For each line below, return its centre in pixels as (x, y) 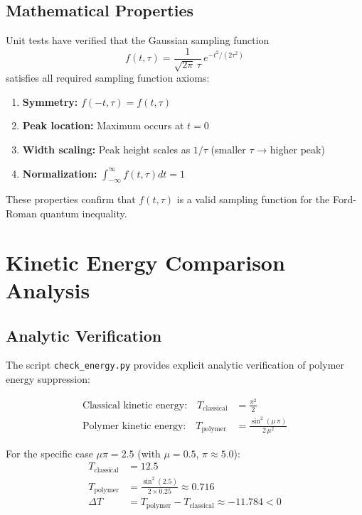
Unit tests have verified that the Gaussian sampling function (138, 40)
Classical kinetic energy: (135, 405)
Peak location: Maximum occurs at (103, 125)
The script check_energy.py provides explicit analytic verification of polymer (175, 365)
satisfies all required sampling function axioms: (108, 78)
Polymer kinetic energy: (134, 426)
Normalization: (60, 173)
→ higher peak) (291, 150)
